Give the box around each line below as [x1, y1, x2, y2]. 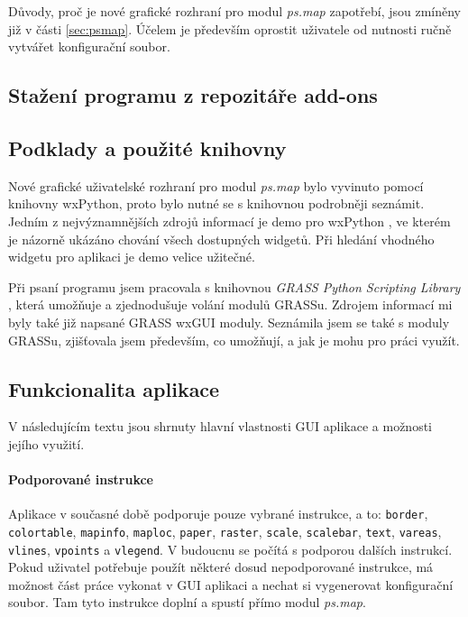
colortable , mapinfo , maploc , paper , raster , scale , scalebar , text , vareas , [8, 521, 442, 540]
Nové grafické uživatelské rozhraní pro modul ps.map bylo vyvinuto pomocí [8, 176, 424, 195]
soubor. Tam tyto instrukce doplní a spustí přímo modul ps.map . [8, 593, 366, 612]
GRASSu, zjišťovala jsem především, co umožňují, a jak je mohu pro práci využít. [8, 330, 460, 349]
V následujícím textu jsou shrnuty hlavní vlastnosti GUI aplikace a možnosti [8, 417, 433, 436]
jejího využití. [8, 434, 85, 453]
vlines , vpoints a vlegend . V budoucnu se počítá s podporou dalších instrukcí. [8, 539, 453, 558]
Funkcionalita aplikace [8, 374, 220, 402]
